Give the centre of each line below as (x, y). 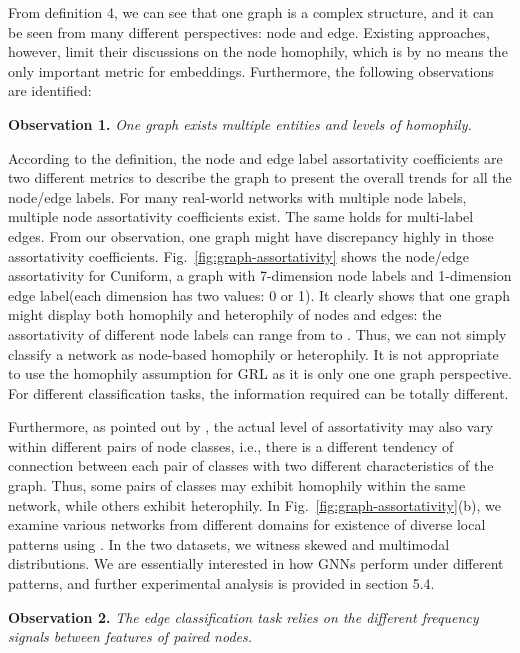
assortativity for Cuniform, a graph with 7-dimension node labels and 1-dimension (260, 275)
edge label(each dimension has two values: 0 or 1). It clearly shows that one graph (259, 294)
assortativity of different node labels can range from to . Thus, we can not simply (257, 333)
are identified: (50, 90)
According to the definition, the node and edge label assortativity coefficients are (255, 157)
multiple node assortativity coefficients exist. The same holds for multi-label (241, 216)
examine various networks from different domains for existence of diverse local (247, 524)
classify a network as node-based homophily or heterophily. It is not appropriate (253, 353)
